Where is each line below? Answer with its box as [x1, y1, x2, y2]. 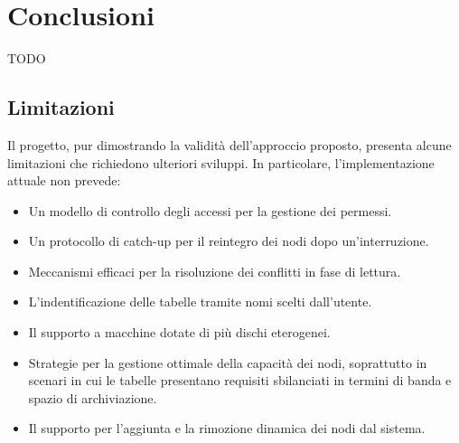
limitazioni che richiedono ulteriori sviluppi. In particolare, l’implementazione [7, 153, 435, 172]
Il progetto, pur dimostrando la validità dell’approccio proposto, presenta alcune [7, 135, 452, 154]
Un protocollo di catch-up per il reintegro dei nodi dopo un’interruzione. [28, 231, 429, 250]
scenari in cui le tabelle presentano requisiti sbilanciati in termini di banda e [28, 371, 452, 390]
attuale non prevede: [7, 171, 121, 190]
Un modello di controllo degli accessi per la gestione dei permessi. [28, 201, 392, 220]
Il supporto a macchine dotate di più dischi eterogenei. [28, 323, 331, 342]
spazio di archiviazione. [28, 388, 157, 407]
